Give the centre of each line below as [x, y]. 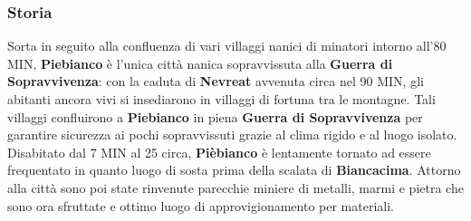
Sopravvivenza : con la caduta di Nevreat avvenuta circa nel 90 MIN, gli [216, 81]
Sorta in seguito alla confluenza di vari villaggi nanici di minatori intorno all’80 [227, 46]
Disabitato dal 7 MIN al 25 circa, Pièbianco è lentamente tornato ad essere [219, 152]
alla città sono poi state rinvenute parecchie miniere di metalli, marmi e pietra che [235, 187]
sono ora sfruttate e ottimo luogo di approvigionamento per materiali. [201, 205]
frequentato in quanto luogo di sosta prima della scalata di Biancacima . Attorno [234, 170]
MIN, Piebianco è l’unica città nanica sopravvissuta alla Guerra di [200, 63]
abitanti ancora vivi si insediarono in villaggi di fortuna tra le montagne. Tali [221, 99]
